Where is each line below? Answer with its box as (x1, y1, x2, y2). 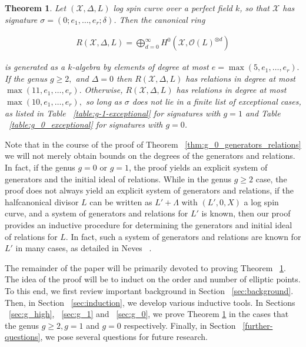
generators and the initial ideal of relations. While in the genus (5, 172, 231, 185)
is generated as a (5, 61, 65, 73)
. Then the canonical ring (114, 13, 205, 25)
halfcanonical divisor (5, 195, 79, 208)
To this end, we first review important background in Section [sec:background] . (5, 284, 294, 296)
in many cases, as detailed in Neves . (15, 242, 152, 254)
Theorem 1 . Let (5, 2, 66, 14)
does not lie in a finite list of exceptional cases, (132, 95, 301, 107)
